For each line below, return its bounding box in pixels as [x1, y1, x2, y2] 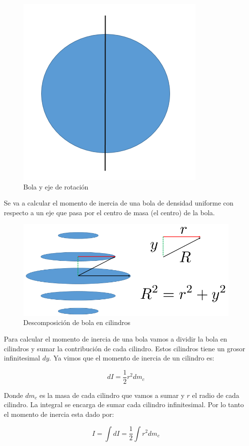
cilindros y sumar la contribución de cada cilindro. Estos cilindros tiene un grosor [4, 343, 245, 353]
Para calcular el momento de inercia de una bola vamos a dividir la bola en [4, 333, 227, 343]
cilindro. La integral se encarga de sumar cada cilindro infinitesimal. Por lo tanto [4, 399, 244, 410]
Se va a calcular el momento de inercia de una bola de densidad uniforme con [4, 198, 233, 208]
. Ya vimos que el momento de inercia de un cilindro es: [49, 353, 215, 363]
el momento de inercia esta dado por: [4, 409, 114, 419]
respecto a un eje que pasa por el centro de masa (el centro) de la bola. [4, 207, 215, 217]
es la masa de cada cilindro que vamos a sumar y [39, 390, 185, 400]
